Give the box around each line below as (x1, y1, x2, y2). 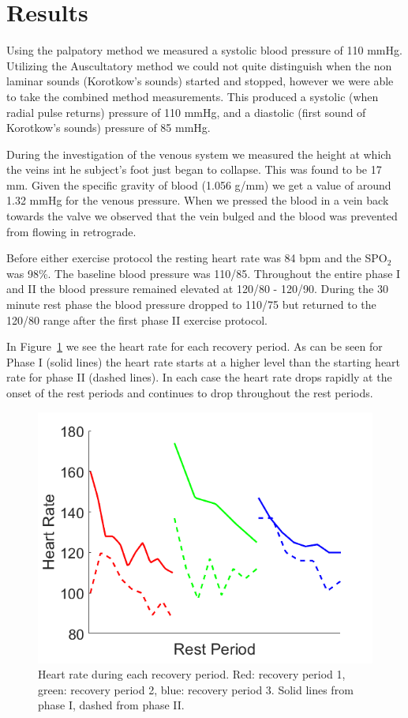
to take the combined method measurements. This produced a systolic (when (6, 88, 379, 104)
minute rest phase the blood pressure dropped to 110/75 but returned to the (6, 296, 376, 313)
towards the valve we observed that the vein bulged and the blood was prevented (6, 208, 398, 224)
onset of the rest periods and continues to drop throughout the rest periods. (6, 385, 373, 400)
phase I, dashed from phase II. (38, 697, 185, 713)
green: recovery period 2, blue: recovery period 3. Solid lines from (38, 681, 354, 697)
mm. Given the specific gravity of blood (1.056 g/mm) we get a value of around (6, 176, 391, 193)
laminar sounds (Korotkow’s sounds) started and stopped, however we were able (6, 73, 394, 89)
